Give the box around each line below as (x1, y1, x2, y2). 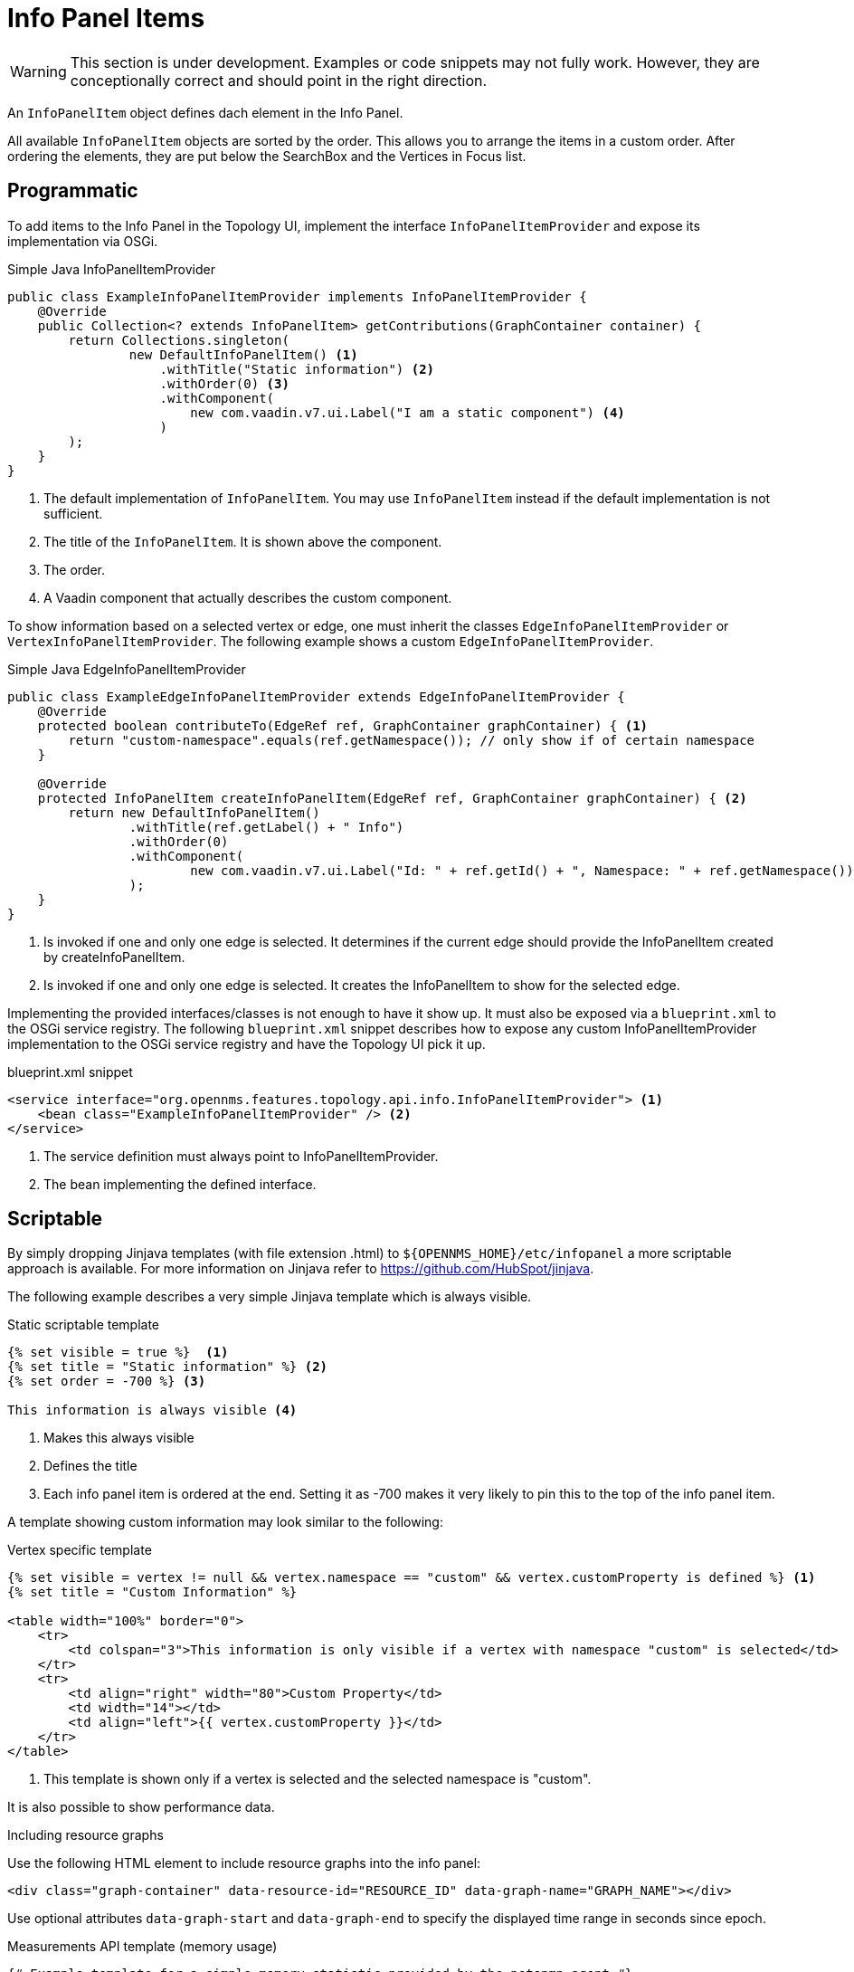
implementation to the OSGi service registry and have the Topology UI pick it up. (7, 1035, 486, 1052)
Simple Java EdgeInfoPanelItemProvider (7, 661, 246, 677)
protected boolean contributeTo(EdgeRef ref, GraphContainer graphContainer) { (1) (37, 718, 649, 733)
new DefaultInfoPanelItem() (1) (128, 347, 358, 362)
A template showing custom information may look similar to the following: (7, 1514, 443, 1530)
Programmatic (7, 179, 138, 203)
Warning (10, 62, 67, 81)
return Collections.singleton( (68, 332, 289, 348)
